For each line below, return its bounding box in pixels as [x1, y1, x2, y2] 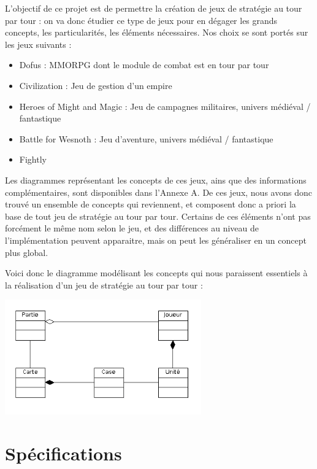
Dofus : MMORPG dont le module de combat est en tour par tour [19, 58, 269, 71]
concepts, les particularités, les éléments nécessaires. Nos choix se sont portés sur [5, 26, 308, 39]
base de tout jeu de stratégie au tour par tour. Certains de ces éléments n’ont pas [5, 209, 311, 222]
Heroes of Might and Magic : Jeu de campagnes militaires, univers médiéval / [19, 99, 311, 112]
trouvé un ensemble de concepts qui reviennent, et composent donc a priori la [5, 198, 296, 211]
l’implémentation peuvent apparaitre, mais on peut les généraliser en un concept [5, 233, 307, 246]
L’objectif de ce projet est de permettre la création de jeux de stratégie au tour [5, 2, 302, 14]
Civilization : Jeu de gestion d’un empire [19, 79, 172, 91]
